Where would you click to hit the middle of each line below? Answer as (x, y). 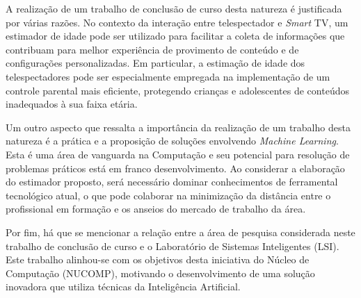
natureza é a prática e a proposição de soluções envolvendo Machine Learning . (172, 141)
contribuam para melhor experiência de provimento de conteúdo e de (152, 49)
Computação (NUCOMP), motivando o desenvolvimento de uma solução (160, 273)
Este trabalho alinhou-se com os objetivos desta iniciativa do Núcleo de (158, 259)
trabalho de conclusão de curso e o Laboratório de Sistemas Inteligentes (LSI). (173, 246)
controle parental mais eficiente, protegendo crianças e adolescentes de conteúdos (177, 90)
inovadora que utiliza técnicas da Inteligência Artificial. (123, 287)
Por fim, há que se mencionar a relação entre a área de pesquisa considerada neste (180, 232)
